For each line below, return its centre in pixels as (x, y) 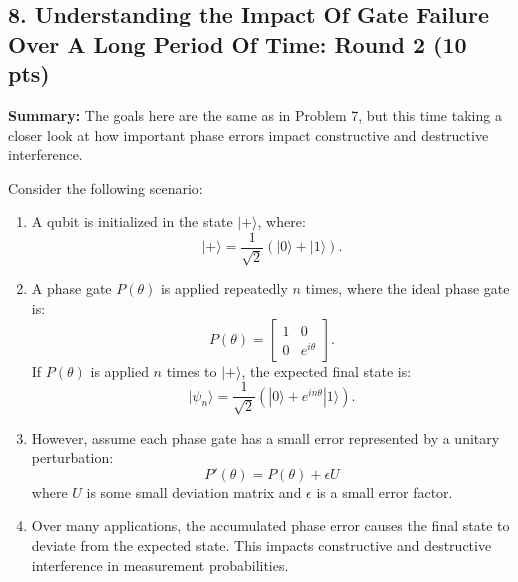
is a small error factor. (384, 491)
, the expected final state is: (326, 370)
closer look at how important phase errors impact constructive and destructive (248, 134)
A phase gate (71, 288)
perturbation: (72, 457)
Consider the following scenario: (105, 187)
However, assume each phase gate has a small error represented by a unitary (265, 437)
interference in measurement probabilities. (160, 564)
